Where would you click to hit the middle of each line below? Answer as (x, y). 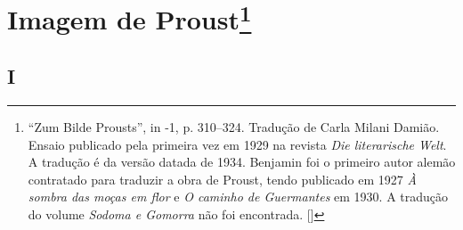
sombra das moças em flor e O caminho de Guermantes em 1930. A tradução (238, 197)
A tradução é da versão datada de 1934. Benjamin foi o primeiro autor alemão (242, 162)
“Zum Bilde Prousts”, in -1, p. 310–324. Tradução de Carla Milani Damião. (234, 126)
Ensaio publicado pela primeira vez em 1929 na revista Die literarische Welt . (237, 144)
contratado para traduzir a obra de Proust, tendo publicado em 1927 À (222, 179)
